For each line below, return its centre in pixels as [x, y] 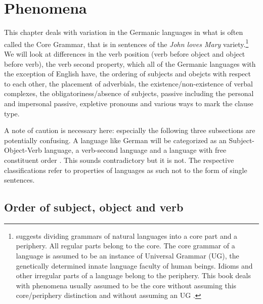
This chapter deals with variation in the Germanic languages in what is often [124, 32]
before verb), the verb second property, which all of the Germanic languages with [130, 63]
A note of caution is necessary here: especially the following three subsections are [130, 130]
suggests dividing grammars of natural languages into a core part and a [127, 235]
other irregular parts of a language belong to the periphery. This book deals [133, 275]
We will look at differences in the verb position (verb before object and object [125, 53]
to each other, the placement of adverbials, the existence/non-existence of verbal [128, 83]
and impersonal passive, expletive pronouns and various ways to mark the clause [129, 103]
